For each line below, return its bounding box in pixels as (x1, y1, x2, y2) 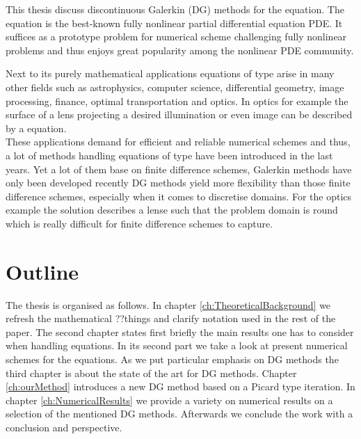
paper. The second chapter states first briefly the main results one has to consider (6, 324, 354, 339)
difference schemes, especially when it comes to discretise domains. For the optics (6, 189, 352, 203)
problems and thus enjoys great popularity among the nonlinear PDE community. (6, 42, 354, 57)
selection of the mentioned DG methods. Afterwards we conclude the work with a (6, 406, 353, 421)
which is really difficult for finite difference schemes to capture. (6, 216, 273, 230)
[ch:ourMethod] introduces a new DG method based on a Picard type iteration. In (6, 379, 355, 394)
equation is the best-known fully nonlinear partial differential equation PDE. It (6, 15, 343, 30)
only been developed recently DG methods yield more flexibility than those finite (6, 175, 351, 190)
